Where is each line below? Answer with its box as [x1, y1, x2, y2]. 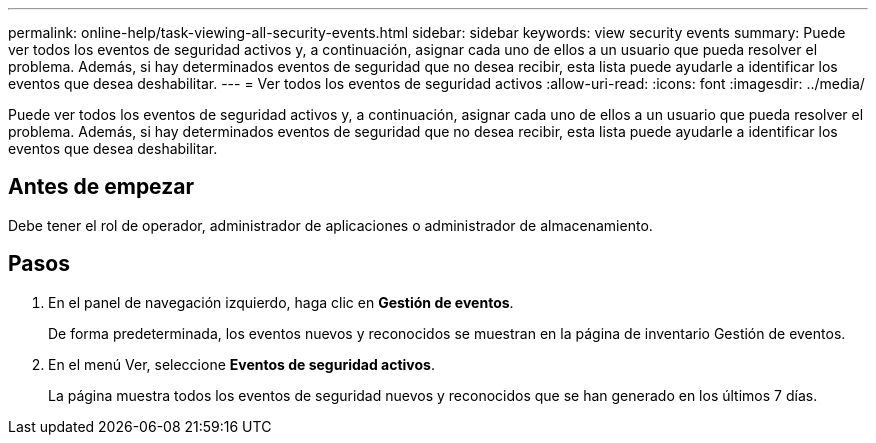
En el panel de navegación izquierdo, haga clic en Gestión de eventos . [48, 293, 514, 311]
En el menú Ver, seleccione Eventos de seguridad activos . [48, 355, 435, 373]
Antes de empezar [8, 174, 194, 200]
